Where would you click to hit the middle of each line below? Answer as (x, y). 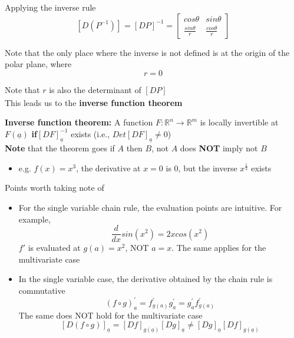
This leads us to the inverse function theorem (94, 102)
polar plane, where (38, 64)
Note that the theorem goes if (60, 148)
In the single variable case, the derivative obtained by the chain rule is (146, 279)
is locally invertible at (239, 122)
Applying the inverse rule (50, 7)
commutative (42, 290)
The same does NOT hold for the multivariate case (110, 315)
